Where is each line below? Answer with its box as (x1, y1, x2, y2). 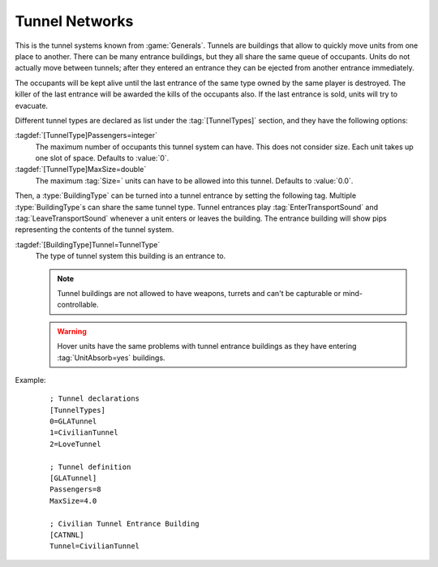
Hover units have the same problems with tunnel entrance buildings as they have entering (57, 341, 357, 351)
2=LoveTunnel (49, 439, 101, 449)
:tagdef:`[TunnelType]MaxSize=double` (15, 165, 147, 174)
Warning (57, 326, 87, 336)
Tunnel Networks (15, 12, 134, 30)
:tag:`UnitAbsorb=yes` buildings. (57, 353, 165, 363)
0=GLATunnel (49, 417, 97, 426)
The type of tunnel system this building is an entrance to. (35, 251, 226, 261)
